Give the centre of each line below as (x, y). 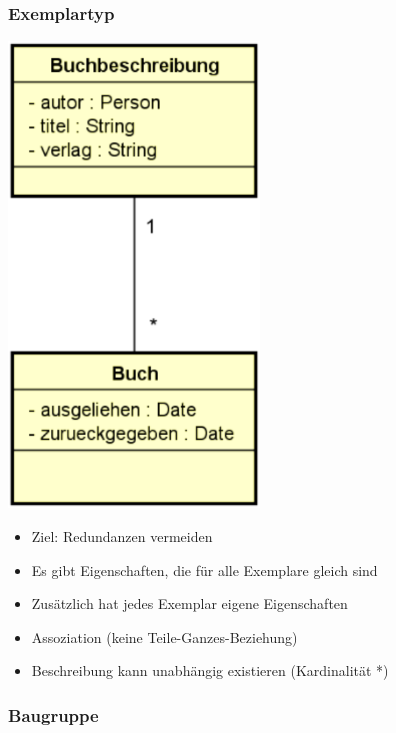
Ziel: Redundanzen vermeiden (122, 535)
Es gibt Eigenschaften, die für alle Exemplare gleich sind (204, 569)
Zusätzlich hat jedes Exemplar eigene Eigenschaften (189, 603)
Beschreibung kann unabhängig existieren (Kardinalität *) (210, 670)
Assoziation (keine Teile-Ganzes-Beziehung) (164, 636)
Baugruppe (53, 714)
